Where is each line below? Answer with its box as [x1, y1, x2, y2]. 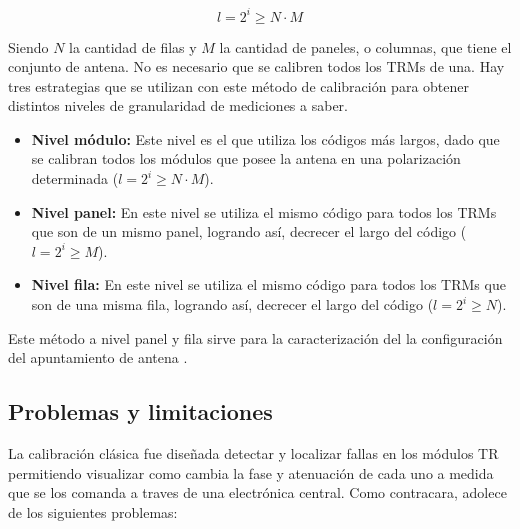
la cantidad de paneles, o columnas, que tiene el [219, 36, 512, 57]
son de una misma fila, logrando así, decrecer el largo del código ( [31, 294, 434, 315]
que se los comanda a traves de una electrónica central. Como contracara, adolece [8, 482, 507, 503]
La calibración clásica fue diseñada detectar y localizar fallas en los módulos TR [8, 443, 499, 464]
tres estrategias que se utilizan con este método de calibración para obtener [8, 75, 469, 96]
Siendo [8, 36, 49, 57]
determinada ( [31, 168, 119, 189]
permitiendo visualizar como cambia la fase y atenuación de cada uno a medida [8, 462, 494, 483]
